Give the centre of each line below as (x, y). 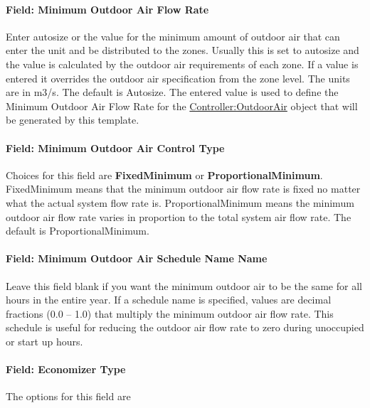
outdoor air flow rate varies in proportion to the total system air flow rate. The (179, 216)
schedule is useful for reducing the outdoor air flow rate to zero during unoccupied (185, 327)
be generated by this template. (73, 120)
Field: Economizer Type (66, 369)
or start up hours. (44, 341)
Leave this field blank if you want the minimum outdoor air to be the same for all (184, 285)
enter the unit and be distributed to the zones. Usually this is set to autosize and (183, 50)
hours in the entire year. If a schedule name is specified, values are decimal (169, 300)
